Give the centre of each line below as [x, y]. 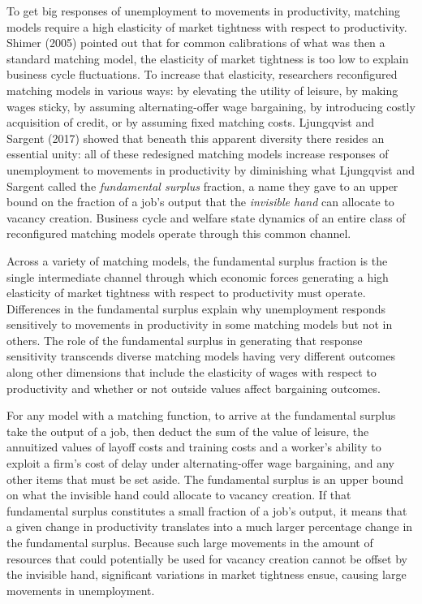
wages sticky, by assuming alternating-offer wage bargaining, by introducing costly [211, 106]
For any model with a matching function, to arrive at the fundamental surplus [201, 415]
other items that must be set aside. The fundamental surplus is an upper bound [205, 479]
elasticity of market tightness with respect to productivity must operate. [186, 293]
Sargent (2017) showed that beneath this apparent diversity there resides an [196, 138]
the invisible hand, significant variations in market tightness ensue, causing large [207, 574]
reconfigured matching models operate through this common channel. [179, 233]
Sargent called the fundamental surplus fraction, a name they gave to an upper [202, 186]
